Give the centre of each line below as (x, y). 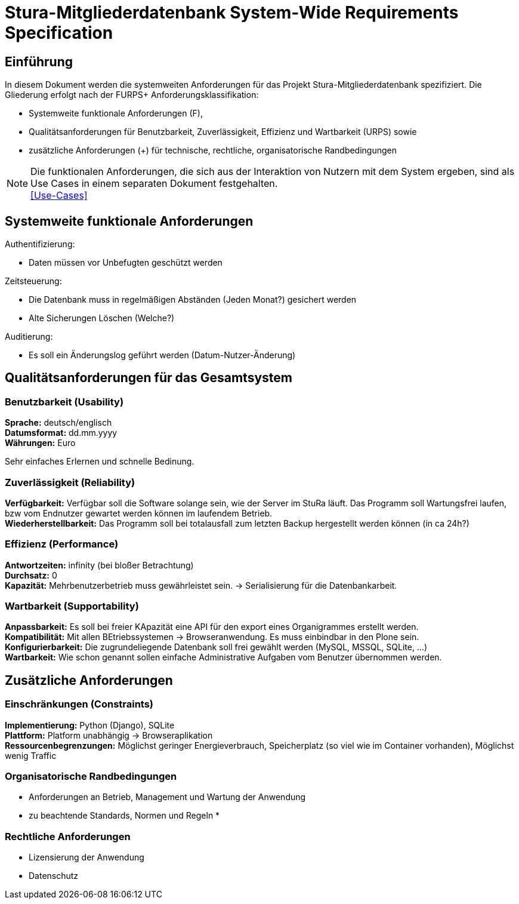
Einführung (39, 62)
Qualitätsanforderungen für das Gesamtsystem (149, 378)
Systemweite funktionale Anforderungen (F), (116, 113)
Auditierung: (29, 337)
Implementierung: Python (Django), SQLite (90, 725)
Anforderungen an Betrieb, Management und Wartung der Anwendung (167, 797)
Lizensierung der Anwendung (86, 857)
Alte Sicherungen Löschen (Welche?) (102, 318)
